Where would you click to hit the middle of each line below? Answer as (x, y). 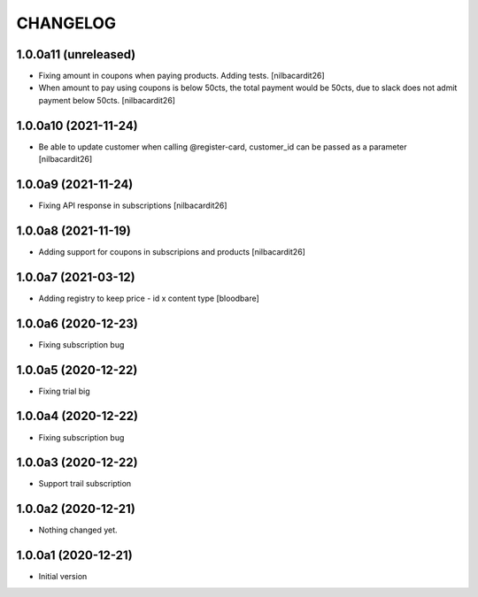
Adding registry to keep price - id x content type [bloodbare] (149, 298)
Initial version (63, 577)
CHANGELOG (66, 23)
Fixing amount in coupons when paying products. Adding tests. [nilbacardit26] (181, 76)
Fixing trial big (64, 391)
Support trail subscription (85, 484)
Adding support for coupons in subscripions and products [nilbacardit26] (172, 251)
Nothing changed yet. (78, 530)
